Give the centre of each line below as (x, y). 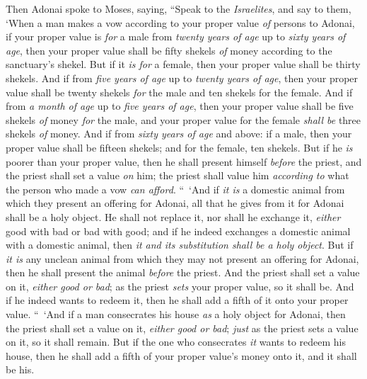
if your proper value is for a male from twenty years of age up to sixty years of (176, 36)
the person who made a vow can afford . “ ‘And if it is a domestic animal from (175, 189)
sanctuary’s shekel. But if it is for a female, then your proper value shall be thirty (183, 64)
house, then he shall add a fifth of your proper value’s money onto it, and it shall (181, 355)
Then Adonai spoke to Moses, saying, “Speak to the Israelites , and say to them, (179, 9)
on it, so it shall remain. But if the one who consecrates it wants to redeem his (176, 342)
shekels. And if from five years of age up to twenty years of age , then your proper (182, 78)
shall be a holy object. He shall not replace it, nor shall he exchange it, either (173, 216)
